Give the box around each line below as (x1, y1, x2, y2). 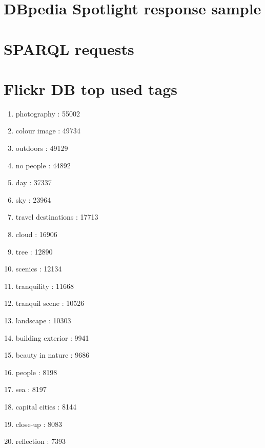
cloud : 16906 (15, 229, 57, 240)
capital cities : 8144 (15, 401, 77, 412)
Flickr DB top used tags (4, 78, 178, 99)
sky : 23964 (15, 194, 51, 205)
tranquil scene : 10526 (15, 298, 85, 308)
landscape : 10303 (15, 315, 71, 325)
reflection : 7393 (15, 436, 66, 446)
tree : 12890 (15, 246, 53, 257)
